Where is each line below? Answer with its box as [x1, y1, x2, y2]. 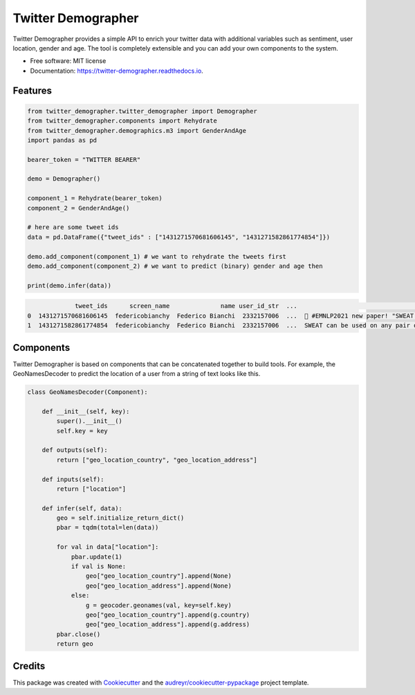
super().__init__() [56, 417, 122, 425]
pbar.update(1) [71, 552, 122, 561]
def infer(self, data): [41, 504, 122, 512]
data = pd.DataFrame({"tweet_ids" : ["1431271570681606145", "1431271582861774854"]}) [27, 233, 331, 241]
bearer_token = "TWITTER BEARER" [27, 156, 141, 163]
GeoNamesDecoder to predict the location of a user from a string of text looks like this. [12, 370, 261, 377]
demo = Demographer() [27, 175, 101, 183]
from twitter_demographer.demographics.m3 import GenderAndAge [27, 127, 247, 134]
